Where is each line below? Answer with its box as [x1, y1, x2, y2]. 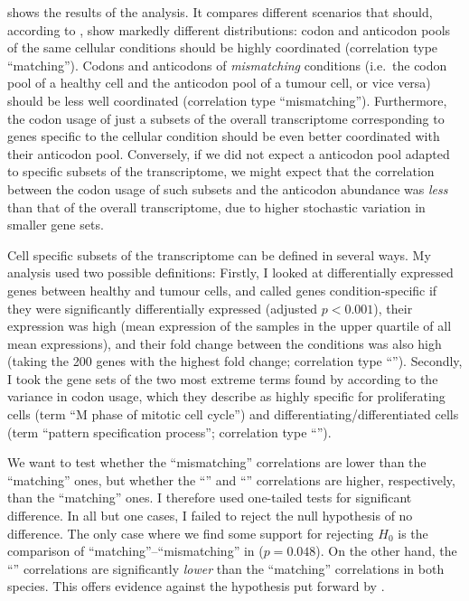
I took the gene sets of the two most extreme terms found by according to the [7, 369, 438, 388]
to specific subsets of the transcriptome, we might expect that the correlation [7, 162, 435, 181]
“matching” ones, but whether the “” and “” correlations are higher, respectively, [7, 470, 455, 489]
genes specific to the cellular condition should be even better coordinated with [7, 127, 440, 146]
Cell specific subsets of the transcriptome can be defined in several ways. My [7, 245, 431, 264]
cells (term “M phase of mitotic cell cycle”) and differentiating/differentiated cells [7, 405, 459, 424]
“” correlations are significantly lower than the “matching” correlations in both [7, 559, 445, 578]
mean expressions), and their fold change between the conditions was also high [7, 333, 442, 352]
